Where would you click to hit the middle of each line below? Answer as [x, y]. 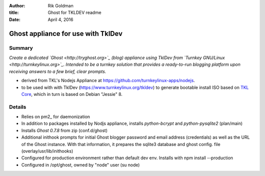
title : [14, 13]
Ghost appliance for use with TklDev [66, 34]
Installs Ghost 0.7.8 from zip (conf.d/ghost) [65, 130]
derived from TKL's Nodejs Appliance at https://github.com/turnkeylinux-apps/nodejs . [108, 81]
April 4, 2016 [61, 19]
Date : [15, 19]
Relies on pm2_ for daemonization [56, 117]
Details [18, 107]
